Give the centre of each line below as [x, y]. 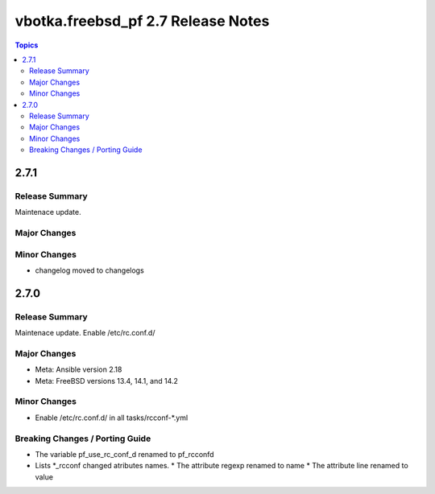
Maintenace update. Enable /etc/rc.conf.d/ [85, 333]
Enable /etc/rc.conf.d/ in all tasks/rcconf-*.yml [112, 418]
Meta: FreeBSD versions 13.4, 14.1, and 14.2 [107, 381]
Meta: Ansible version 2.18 [79, 369]
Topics [27, 45]
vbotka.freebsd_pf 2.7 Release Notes [142, 21]
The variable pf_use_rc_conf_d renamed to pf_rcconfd [124, 454]
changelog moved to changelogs [89, 270]
